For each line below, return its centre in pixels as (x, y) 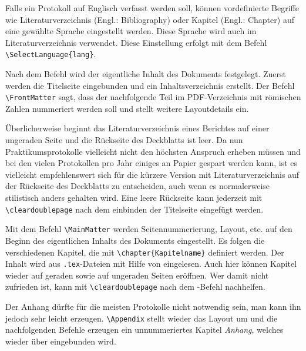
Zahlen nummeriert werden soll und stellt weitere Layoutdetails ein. (127, 108)
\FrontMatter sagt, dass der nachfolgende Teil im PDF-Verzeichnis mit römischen (153, 97)
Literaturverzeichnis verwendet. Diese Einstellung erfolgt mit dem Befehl (136, 42)
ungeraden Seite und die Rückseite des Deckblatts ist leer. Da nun (124, 140)
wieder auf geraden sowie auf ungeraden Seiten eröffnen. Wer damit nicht (137, 275)
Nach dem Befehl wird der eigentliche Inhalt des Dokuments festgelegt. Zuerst (146, 74)
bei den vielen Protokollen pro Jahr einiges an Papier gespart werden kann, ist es (151, 163)
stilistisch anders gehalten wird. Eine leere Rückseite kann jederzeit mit (134, 198)
